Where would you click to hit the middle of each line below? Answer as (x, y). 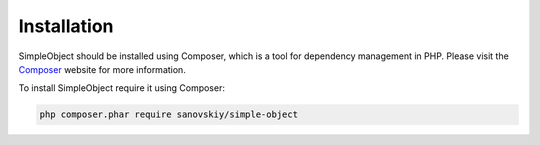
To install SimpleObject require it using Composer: (121, 88)
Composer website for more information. (102, 69)
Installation (66, 26)
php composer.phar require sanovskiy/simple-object (169, 114)
